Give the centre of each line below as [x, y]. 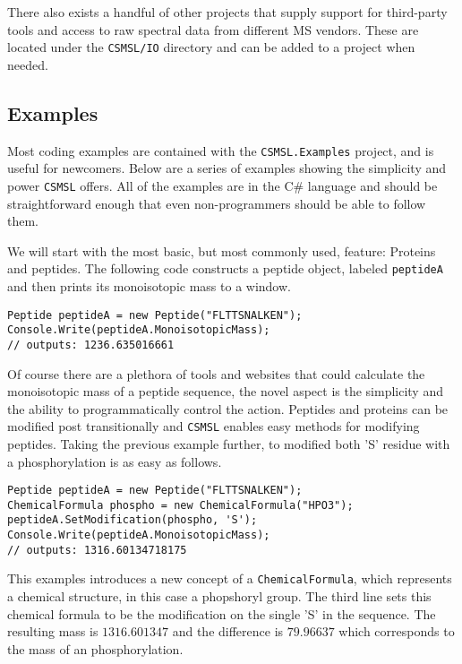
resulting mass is [53, 631]
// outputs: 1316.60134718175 [97, 550]
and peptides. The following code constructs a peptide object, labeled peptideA [225, 268]
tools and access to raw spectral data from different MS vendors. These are [213, 29]
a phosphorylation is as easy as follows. [115, 461]
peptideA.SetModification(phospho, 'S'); [133, 520]
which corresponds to [397, 631]
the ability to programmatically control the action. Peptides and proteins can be [228, 408]
